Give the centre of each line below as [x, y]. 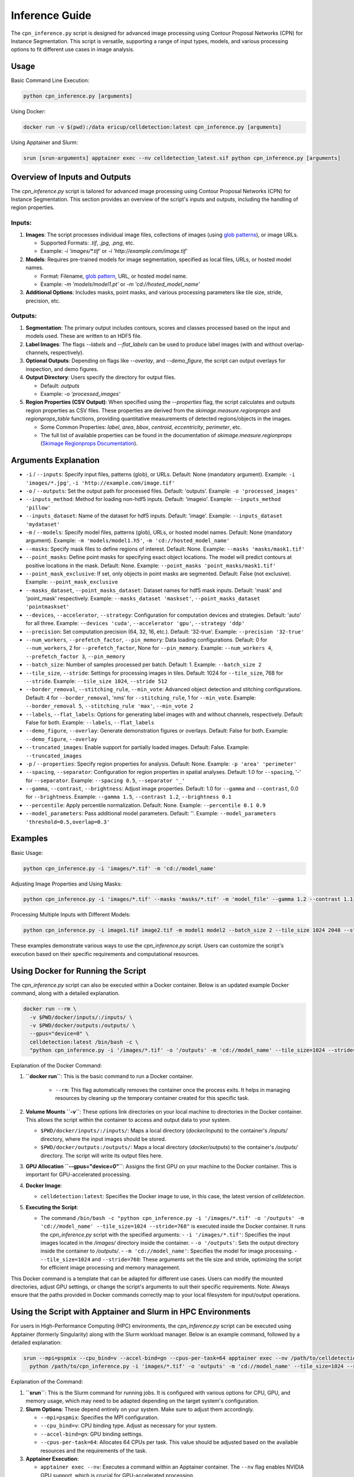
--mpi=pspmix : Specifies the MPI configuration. [100, 1417]
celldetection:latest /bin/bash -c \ [84, 1042]
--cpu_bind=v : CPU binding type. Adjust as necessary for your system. [129, 1426]
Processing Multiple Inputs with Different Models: [71, 915]
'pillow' [38, 507]
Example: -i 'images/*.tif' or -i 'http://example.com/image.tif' [114, 251]
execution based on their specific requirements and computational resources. [105, 954]
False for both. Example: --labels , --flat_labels [90, 722]
